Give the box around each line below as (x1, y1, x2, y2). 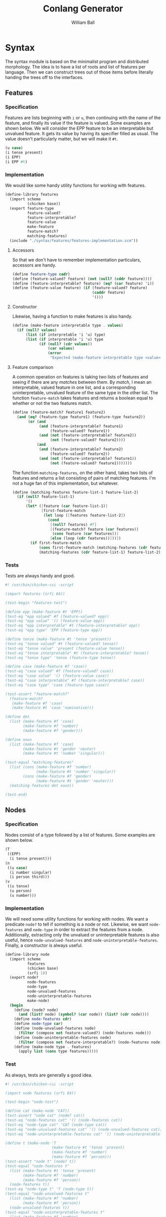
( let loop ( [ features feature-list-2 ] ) (43, 512, 125, 518)
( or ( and (28, 419, 46, 424)
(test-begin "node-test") (5, 1099, 58, 1105)
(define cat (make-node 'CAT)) (5, 1108, 70, 1114)
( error (47, 351, 62, 356)
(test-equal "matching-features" (5, 760, 74, 765)
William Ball (71, 19, 95, 25)
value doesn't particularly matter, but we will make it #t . (5, 136, 119, 142)
